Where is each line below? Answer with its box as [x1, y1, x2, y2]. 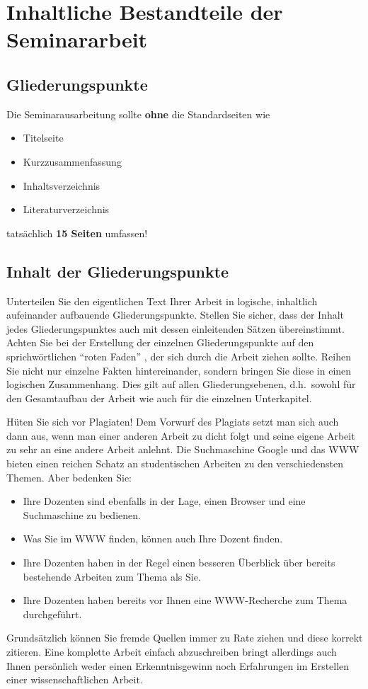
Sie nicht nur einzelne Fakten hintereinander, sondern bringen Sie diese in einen [6, 363, 352, 377]
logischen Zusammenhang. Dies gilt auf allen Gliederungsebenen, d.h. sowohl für [6, 377, 356, 392]
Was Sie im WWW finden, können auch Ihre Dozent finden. [23, 531, 283, 546]
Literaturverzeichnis [23, 202, 110, 217]
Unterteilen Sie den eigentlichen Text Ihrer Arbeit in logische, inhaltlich [6, 293, 318, 308]
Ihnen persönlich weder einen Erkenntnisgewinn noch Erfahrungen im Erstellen [6, 658, 350, 673]
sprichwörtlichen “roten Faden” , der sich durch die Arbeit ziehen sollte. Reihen [6, 348, 351, 363]
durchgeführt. [23, 606, 82, 621]
